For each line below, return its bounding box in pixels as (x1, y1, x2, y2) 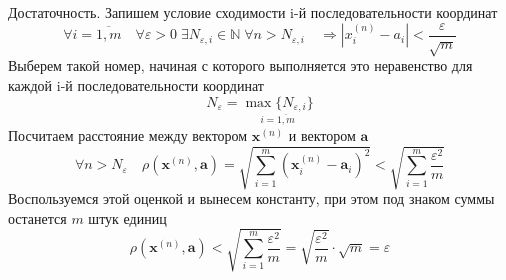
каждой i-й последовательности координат (8, 75, 264, 96)
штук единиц (88, 207, 167, 228)
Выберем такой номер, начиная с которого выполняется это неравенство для (8, 55, 473, 76)
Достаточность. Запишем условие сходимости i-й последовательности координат (8, 2, 498, 22)
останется (8, 207, 67, 228)
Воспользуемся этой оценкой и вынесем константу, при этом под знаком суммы (8, 187, 495, 208)
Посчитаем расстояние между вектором (8, 124, 248, 145)
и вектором (288, 124, 356, 145)
